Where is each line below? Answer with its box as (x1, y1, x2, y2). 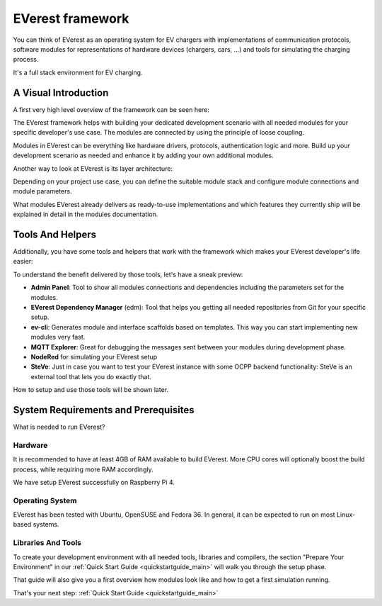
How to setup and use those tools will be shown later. (13, 386, 169, 394)
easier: (13, 257, 33, 266)
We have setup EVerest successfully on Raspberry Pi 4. (13, 478, 175, 486)
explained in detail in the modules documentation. (13, 210, 158, 219)
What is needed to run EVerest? (13, 422, 105, 432)
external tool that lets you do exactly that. (30, 372, 152, 381)
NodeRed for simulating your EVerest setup (30, 352, 158, 361)
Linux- (336, 510, 356, 519)
